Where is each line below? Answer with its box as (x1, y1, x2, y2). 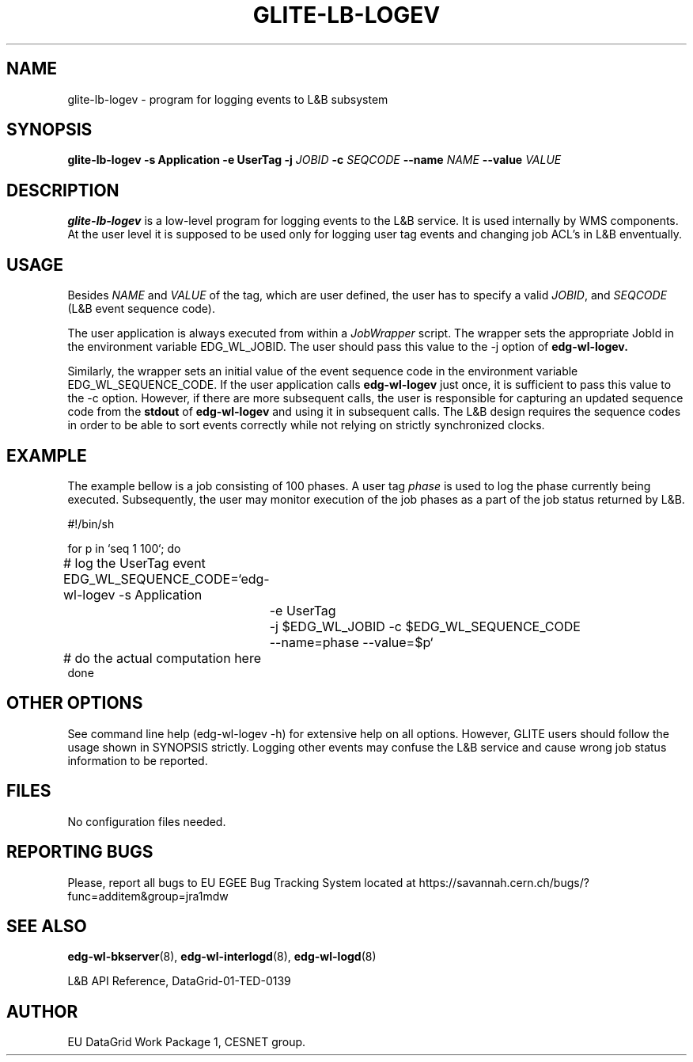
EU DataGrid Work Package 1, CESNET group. (67, 1035, 306, 1049)
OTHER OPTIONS (6, 693, 143, 714)
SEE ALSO (6, 915, 87, 936)
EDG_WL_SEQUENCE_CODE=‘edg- (62, 570, 270, 587)
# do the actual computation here (62, 649, 261, 666)
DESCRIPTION (6, 180, 119, 200)
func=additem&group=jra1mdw (67, 889, 229, 903)
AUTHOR (6, 1001, 78, 1022)
